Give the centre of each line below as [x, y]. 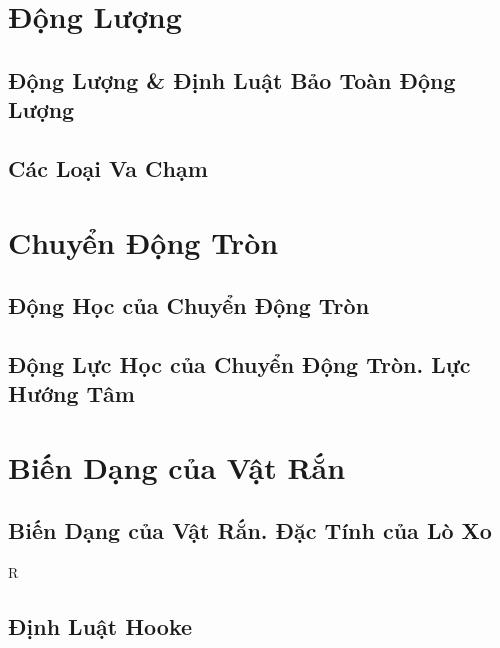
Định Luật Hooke [100, 626]
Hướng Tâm [71, 393]
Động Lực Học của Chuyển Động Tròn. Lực [239, 363]
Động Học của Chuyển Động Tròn [189, 305]
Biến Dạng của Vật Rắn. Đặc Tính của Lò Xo [250, 530]
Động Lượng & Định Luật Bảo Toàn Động [232, 79]
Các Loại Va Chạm [108, 167]
